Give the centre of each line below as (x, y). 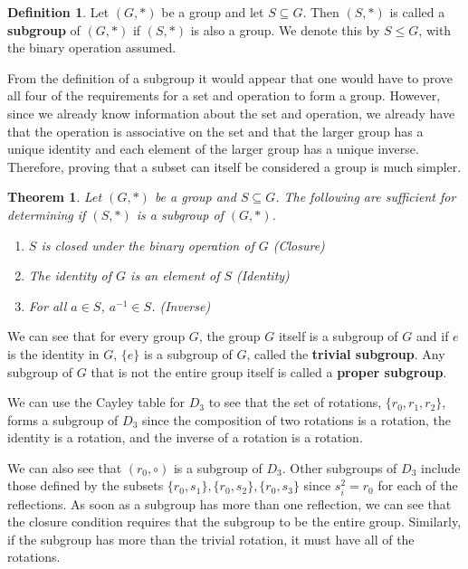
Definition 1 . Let (58, 12)
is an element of (175, 275)
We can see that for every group (96, 336)
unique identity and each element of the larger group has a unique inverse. (213, 149)
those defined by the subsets (86, 485)
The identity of (70, 275)
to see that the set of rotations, (295, 402)
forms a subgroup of (63, 419)
